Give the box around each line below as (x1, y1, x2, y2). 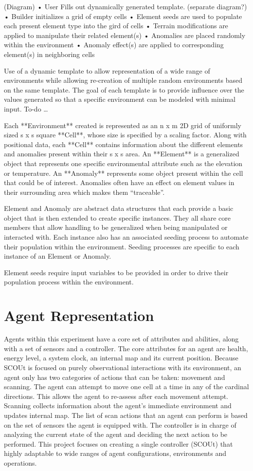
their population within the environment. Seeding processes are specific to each (4, 241, 239, 251)
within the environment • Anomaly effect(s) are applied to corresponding (4, 39, 224, 50)
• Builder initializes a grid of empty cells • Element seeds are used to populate (4, 11, 242, 21)
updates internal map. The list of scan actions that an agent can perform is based (4, 410, 248, 420)
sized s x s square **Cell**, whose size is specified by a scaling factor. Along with (4, 130, 247, 140)
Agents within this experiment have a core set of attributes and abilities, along (4, 334, 239, 344)
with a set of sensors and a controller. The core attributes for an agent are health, (4, 343, 248, 353)
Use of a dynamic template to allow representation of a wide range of (4, 65, 210, 75)
